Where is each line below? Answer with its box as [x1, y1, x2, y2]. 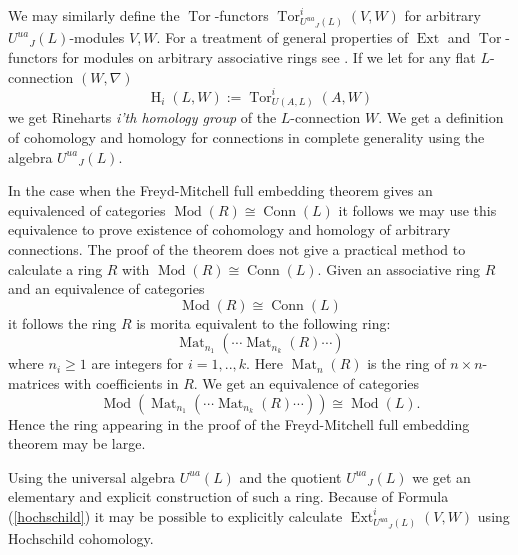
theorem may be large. [8, 433, 146, 454]
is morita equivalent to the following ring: [136, 312, 391, 333]
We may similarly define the [8, 5, 180, 25]
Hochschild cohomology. [8, 528, 154, 549]
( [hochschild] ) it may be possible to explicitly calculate [8, 505, 343, 526]
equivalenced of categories [8, 199, 166, 220]
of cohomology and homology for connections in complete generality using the [8, 126, 485, 147]
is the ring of [367, 353, 446, 374]
